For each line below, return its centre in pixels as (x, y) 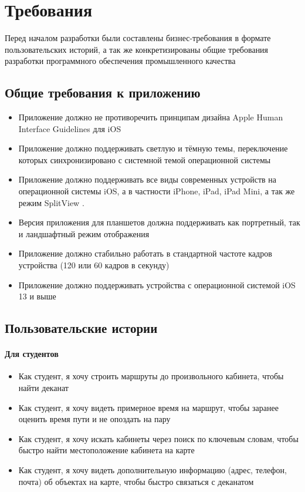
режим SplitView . (51, 202)
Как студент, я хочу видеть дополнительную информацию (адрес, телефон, (152, 469)
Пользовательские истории (81, 328)
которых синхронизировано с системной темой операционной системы (145, 159)
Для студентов (32, 354)
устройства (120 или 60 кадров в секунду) (94, 265)
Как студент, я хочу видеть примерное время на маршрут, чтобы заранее (148, 407)
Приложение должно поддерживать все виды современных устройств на (148, 179)
